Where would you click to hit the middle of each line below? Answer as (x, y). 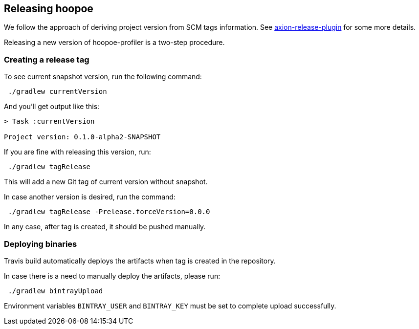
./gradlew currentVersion (57, 92)
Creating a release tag (47, 59)
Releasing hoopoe (49, 9)
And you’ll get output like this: (52, 107)
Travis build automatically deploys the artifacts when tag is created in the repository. (140, 261)
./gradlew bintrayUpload (55, 291)
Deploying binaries (41, 244)
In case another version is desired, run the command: (90, 197)
